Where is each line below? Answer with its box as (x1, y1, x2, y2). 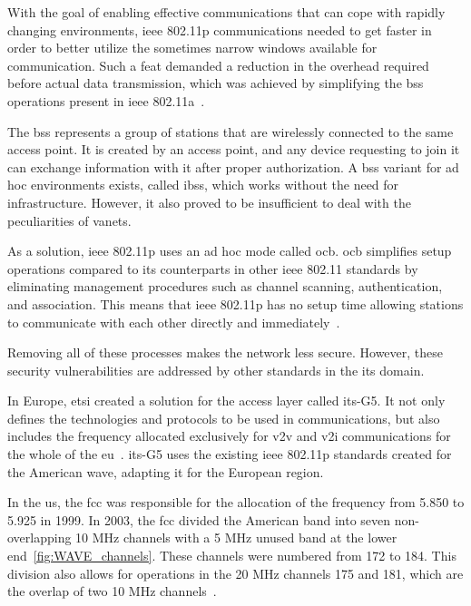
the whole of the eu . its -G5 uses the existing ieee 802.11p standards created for (7, 445, 452, 464)
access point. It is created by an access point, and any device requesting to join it (7, 140, 460, 159)
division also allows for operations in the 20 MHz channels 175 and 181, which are (7, 563, 464, 582)
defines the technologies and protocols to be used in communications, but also (7, 408, 440, 427)
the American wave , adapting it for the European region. (7, 462, 324, 481)
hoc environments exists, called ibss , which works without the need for (7, 175, 399, 194)
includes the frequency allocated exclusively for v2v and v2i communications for (7, 426, 451, 445)
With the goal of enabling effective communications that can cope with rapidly (7, 3, 446, 21)
